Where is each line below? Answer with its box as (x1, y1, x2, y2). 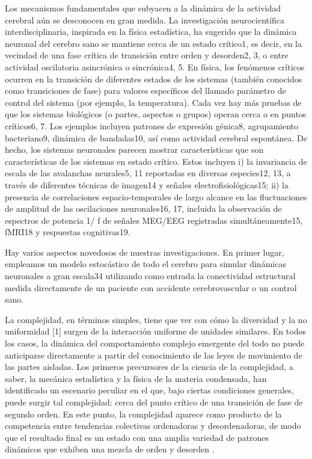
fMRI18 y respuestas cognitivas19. (5, 226, 130, 238)
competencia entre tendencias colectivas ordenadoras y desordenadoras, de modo (5, 419, 301, 432)
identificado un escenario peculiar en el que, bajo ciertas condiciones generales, (5, 384, 294, 396)
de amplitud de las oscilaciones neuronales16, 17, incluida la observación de (5, 202, 282, 215)
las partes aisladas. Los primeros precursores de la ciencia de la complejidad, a (5, 360, 293, 373)
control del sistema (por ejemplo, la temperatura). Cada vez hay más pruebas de (5, 96, 302, 108)
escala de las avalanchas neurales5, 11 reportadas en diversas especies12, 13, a (5, 167, 291, 179)
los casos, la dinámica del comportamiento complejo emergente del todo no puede (5, 337, 305, 350)
